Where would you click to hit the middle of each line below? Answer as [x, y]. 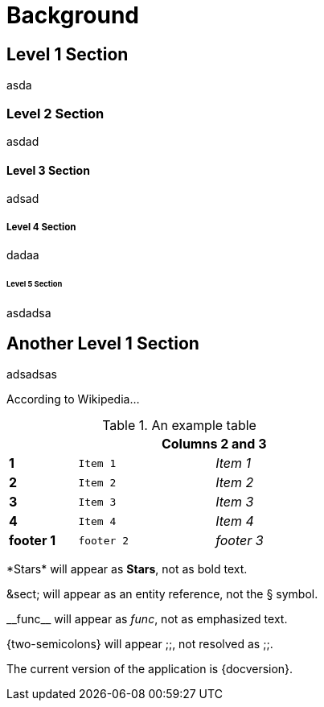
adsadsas [32, 374]
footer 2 [104, 540]
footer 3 [240, 541]
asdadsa [29, 312]
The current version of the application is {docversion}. [150, 669]
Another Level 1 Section [103, 344]
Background [73, 15]
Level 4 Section [41, 227]
